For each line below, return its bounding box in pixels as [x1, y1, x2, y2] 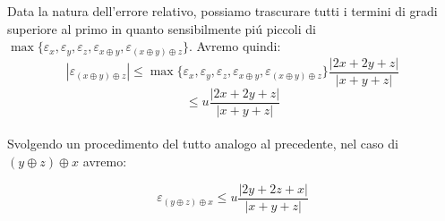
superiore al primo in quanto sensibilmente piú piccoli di [7, 19, 316, 38]
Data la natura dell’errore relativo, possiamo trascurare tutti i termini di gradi [7, 2, 438, 20]
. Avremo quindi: [189, 37, 281, 55]
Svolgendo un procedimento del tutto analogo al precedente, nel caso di [7, 134, 398, 153]
